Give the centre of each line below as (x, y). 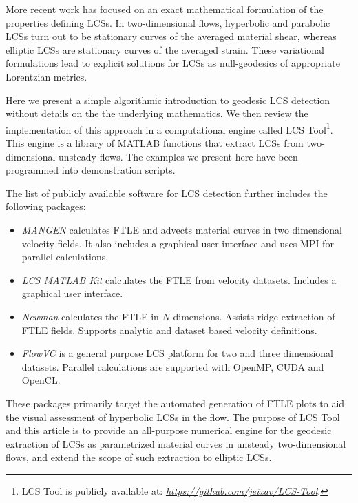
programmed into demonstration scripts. (91, 170)
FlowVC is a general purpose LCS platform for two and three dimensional (178, 353)
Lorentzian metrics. (46, 76)
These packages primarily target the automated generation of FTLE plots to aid (175, 403)
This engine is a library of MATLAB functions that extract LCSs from (155, 143)
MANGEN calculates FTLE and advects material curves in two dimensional (182, 229)
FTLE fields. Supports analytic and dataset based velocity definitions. (169, 330)
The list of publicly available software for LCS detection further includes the (167, 193)
